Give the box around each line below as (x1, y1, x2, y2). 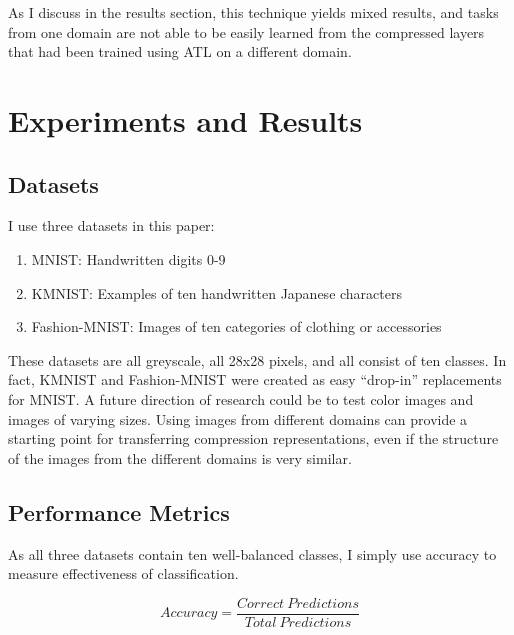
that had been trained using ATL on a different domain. (8, 41, 352, 62)
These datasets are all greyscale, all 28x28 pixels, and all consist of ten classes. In (8, 349, 507, 370)
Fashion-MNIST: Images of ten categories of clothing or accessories (31, 316, 442, 337)
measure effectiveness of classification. (8, 563, 239, 584)
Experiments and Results (8, 99, 363, 140)
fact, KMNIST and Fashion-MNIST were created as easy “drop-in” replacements (8, 369, 502, 390)
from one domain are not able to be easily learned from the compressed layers (8, 21, 485, 42)
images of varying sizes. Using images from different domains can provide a (8, 408, 468, 429)
